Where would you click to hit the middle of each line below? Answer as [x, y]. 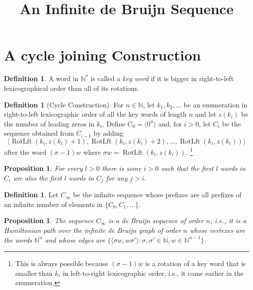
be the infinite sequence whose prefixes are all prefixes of [157, 195]
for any [117, 177]
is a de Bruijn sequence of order [156, 220]
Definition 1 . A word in [41, 78]
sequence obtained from [39, 133]
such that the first [187, 168]
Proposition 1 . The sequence [49, 220]
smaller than [34, 273]
